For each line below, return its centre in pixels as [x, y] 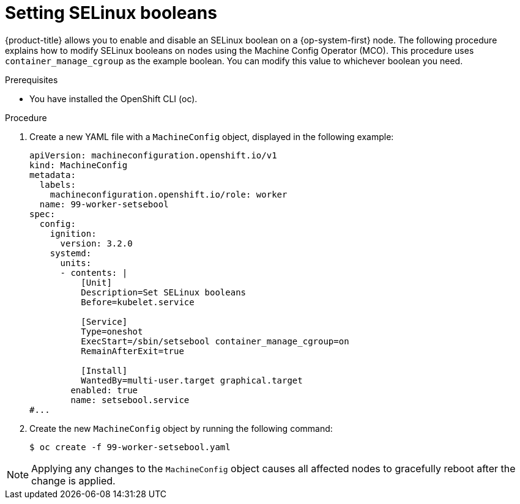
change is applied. [73, 480]
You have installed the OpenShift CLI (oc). [113, 98]
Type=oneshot [112, 331]
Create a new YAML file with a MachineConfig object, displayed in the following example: [212, 136]
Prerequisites [32, 80]
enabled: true [104, 390]
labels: [58, 184]
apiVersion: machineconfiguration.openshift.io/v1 [153, 155]
